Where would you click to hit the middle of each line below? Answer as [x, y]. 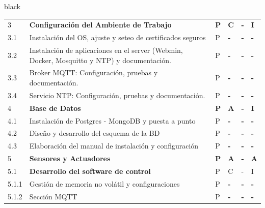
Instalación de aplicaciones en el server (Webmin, [106, 50]
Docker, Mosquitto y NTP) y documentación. [100, 60]
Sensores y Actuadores [70, 158]
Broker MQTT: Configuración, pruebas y [94, 72]
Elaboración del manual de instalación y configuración [114, 146]
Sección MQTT [53, 196]
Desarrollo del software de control [90, 171]
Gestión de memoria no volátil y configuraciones [104, 183]
